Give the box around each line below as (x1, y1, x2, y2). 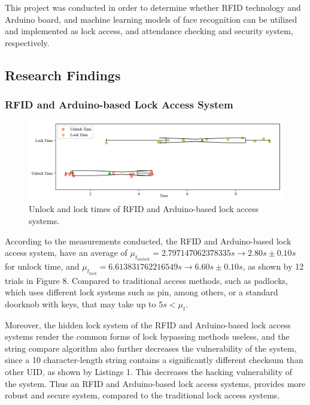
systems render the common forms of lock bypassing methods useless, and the (5, 330, 290, 343)
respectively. (5, 36, 50, 49)
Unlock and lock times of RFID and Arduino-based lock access (29, 202, 259, 215)
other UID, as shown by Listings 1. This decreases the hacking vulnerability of (5, 365, 293, 378)
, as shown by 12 (242, 260, 304, 273)
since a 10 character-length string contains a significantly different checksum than (5, 353, 303, 366)
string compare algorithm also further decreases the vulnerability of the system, (5, 341, 297, 354)
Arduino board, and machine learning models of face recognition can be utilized (5, 13, 297, 25)
